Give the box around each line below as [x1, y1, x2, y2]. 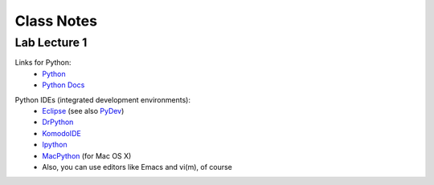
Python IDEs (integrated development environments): [14, 95, 190, 104]
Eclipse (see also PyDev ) [42, 106, 125, 115]
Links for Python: [14, 58, 72, 67]
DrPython [42, 117, 74, 127]
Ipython [42, 140, 68, 150]
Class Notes [14, 12, 98, 30]
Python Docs [42, 80, 85, 90]
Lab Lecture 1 [14, 35, 88, 50]
